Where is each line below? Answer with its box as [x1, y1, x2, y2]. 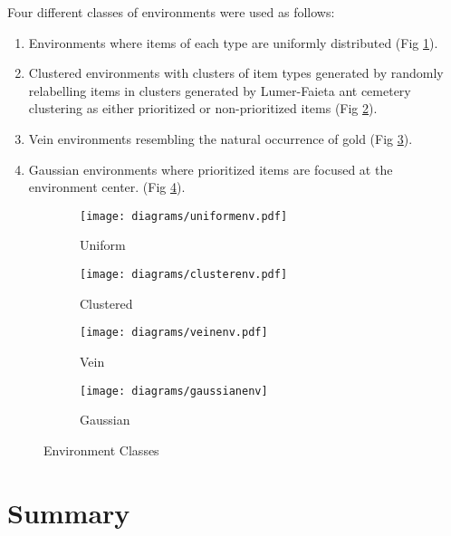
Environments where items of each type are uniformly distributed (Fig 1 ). [28, 33, 438, 52]
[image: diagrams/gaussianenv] [80, 384, 268, 397]
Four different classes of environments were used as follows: [7, 3, 335, 21]
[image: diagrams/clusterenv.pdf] [80, 268, 288, 281]
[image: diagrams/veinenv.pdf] [80, 326, 268, 340]
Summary [7, 493, 130, 531]
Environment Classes [43, 440, 159, 459]
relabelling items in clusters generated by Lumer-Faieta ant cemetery [28, 81, 411, 100]
